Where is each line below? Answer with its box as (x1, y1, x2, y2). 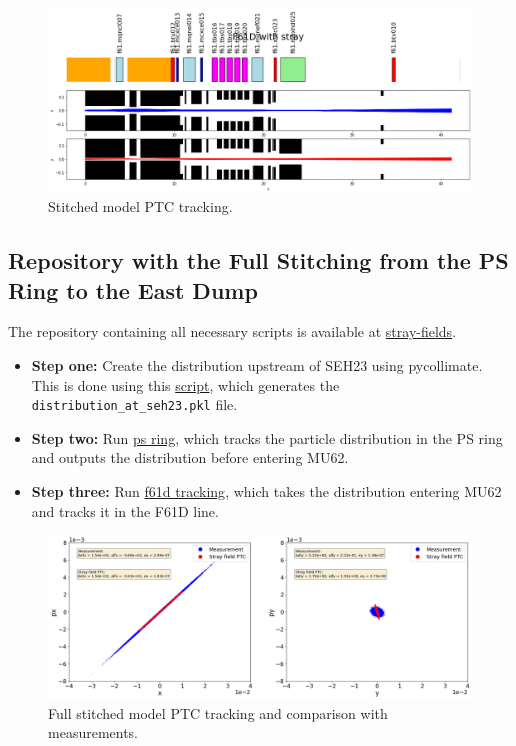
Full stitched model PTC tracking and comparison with (48, 702, 388, 723)
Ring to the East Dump (8, 274, 258, 305)
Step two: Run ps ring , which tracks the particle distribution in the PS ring (31, 427, 503, 448)
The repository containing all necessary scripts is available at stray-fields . (8, 321, 457, 342)
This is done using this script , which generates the (31, 374, 340, 395)
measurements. (48, 722, 139, 743)
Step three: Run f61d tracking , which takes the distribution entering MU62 (31, 481, 502, 502)
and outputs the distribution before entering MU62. (31, 447, 349, 468)
